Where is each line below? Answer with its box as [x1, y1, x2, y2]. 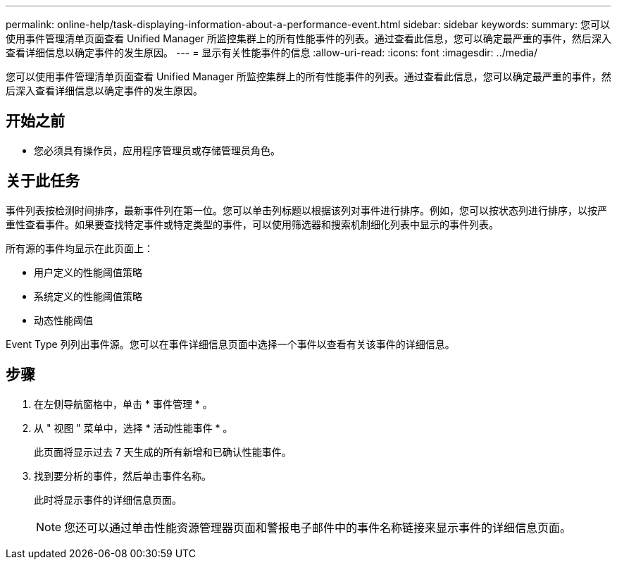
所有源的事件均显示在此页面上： [6, 242, 154, 254]
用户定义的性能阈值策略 [34, 266, 142, 278]
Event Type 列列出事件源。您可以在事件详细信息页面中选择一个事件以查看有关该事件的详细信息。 [6, 337, 455, 350]
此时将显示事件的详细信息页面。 [34, 493, 182, 506]
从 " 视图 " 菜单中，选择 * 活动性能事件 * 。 [34, 421, 233, 434]
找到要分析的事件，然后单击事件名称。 [34, 469, 211, 482]
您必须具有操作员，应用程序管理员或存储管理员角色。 [34, 144, 280, 156]
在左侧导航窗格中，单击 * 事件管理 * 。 [34, 397, 213, 410]
